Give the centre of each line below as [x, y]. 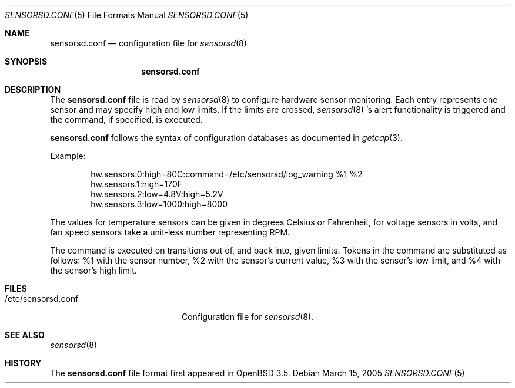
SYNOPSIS [26, 61]
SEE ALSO [25, 335]
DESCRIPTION [33, 90]
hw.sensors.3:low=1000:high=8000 [159, 204]
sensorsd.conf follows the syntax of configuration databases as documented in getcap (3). [227, 138]
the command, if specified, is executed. [126, 119]
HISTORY [23, 363]
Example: [68, 156]
